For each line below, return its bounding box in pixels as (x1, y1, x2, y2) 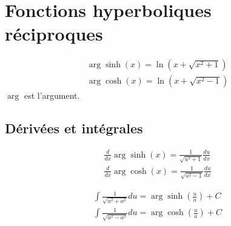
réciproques (5, 21, 103, 46)
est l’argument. (24, 89, 80, 102)
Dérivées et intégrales (5, 119, 143, 138)
